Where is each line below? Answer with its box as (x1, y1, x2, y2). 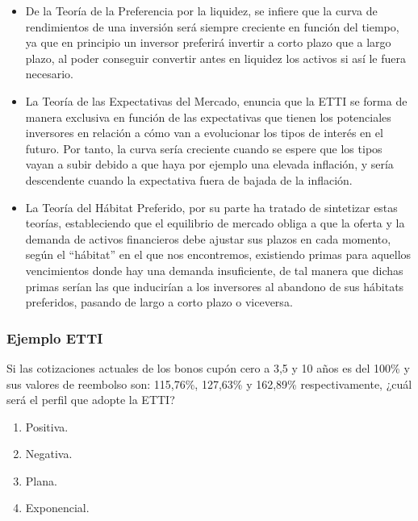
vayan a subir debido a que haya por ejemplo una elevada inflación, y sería (25, 156, 394, 173)
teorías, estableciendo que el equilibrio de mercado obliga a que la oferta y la (25, 215, 405, 231)
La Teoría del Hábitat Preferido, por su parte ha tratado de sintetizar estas (25, 198, 398, 215)
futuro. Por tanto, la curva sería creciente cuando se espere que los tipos (25, 140, 382, 156)
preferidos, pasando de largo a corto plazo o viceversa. (25, 294, 293, 311)
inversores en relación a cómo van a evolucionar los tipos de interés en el (25, 124, 383, 141)
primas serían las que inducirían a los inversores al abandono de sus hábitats (25, 277, 404, 294)
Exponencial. (25, 499, 90, 516)
